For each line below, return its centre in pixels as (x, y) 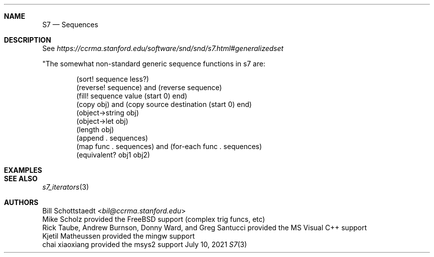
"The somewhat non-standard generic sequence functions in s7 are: (154, 64)
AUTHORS (21, 202)
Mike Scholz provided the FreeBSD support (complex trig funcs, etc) (154, 219)
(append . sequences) (112, 138)
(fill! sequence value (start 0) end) (132, 96)
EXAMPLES (23, 170)
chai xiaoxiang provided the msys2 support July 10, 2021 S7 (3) (145, 244)
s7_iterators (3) (66, 187)
